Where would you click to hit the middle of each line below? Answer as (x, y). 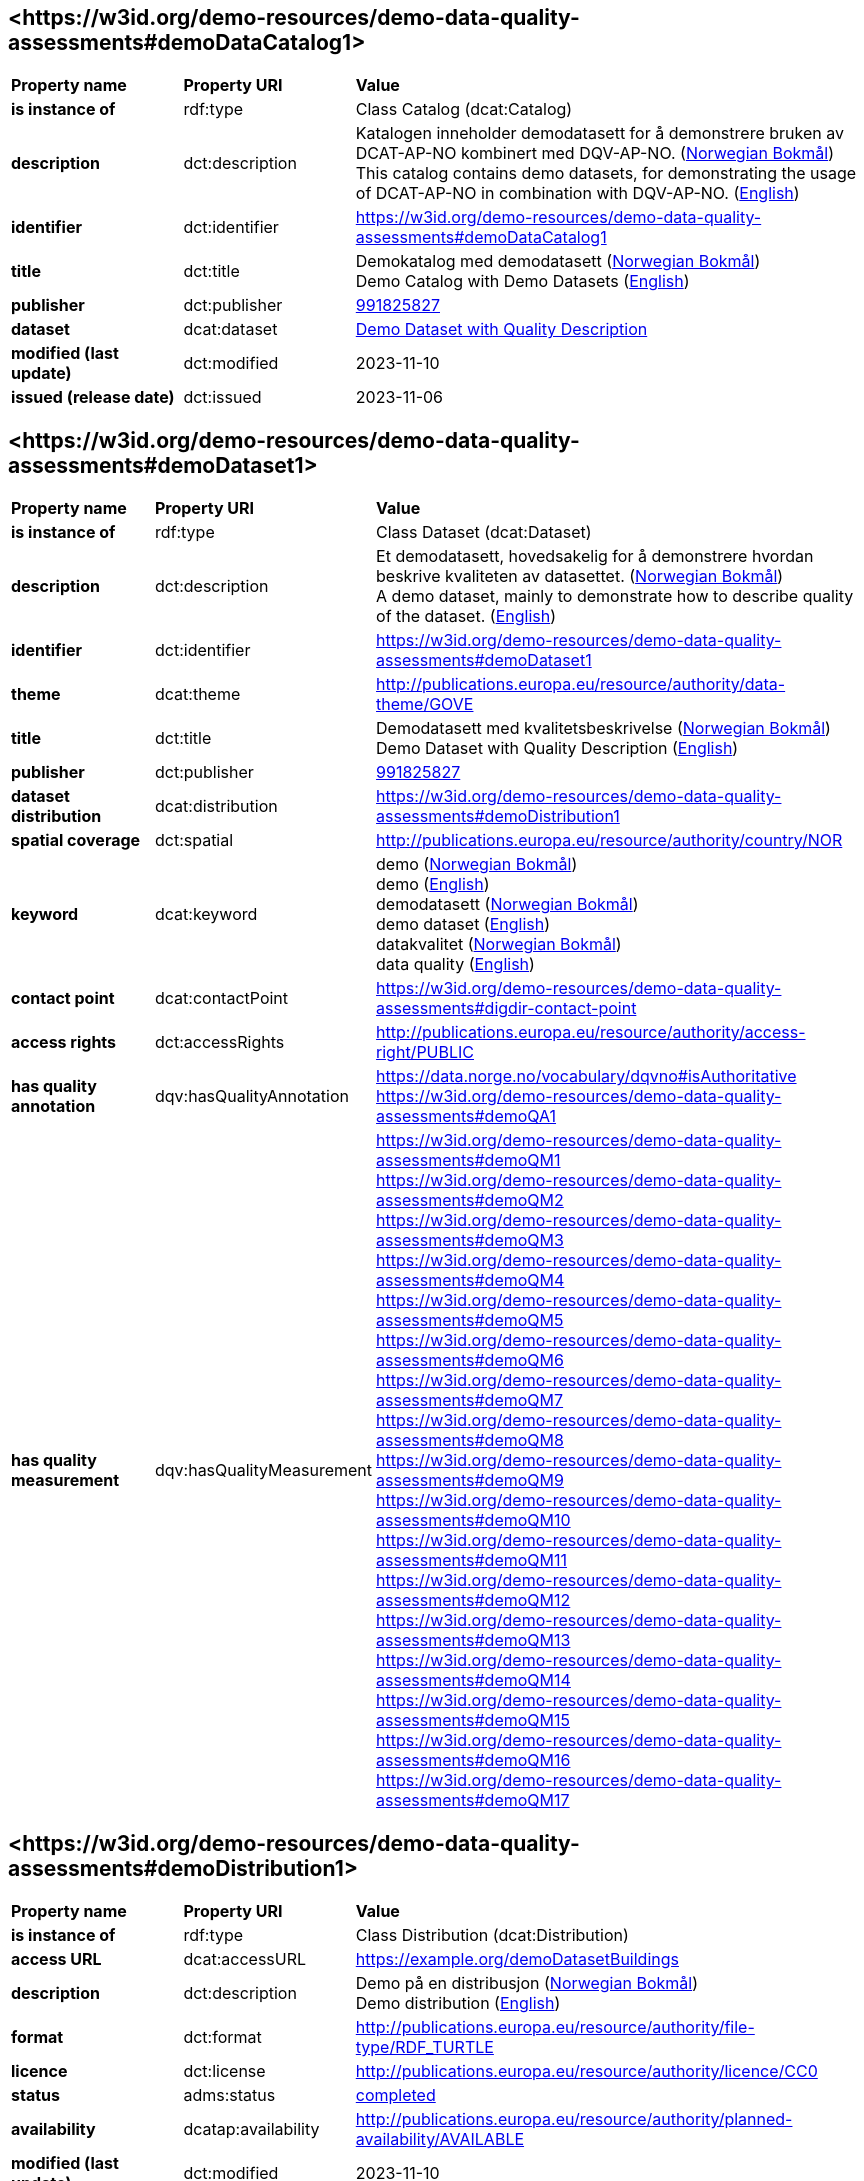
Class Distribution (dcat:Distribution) (492, 1935)
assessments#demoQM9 (470, 1480)
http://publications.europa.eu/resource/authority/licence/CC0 (586, 2071)
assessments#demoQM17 (473, 1800)
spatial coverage (76, 840)
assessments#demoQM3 (470, 1240)
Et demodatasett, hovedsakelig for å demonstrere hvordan (595, 556)
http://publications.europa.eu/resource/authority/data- (581, 684)
